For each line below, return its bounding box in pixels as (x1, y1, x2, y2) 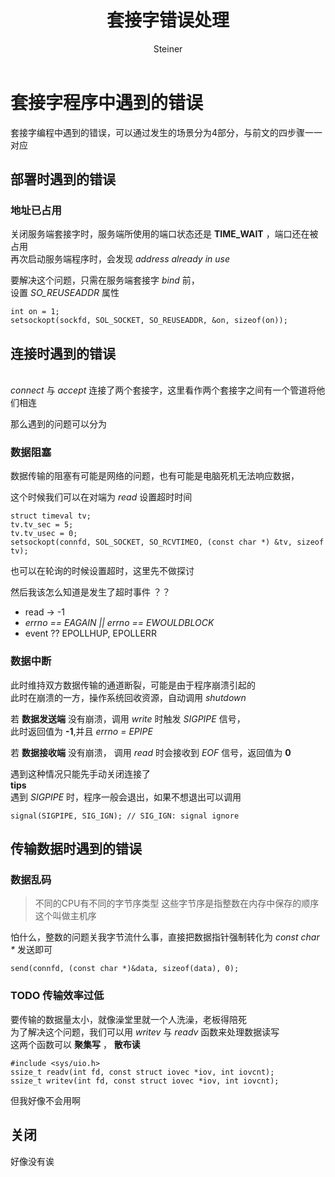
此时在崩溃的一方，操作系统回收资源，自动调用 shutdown (10, 691, 247, 703)
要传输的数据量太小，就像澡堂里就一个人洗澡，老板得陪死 (10, 1013, 247, 1025)
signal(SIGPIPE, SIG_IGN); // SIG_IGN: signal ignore (10, 811, 240, 821)
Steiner (153, 42, 183, 55)
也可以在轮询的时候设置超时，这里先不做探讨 (10, 565, 195, 577)
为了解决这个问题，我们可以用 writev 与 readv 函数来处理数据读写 (10, 1026, 280, 1038)
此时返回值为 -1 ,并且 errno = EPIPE (10, 725, 153, 737)
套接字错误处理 (106, 9, 230, 32)
